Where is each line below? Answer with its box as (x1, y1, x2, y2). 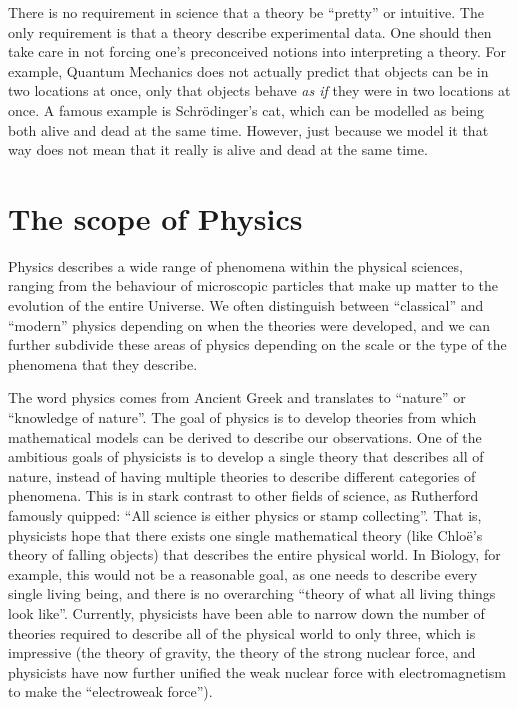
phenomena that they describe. (8, 353, 198, 374)
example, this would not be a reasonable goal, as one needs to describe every (8, 563, 478, 584)
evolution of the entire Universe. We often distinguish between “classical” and (8, 295, 484, 316)
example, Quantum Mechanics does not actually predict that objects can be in (8, 60, 489, 81)
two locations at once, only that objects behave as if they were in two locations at (8, 80, 511, 101)
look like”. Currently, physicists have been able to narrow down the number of (8, 602, 485, 623)
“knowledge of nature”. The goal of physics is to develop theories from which (8, 407, 477, 428)
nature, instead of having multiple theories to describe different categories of (8, 465, 476, 486)
